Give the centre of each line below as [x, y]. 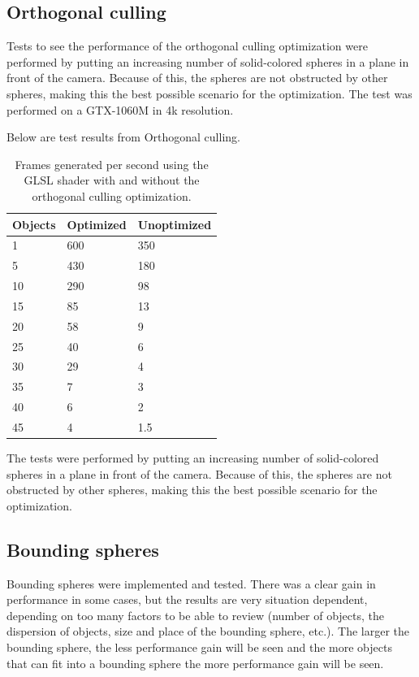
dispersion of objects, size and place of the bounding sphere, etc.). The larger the [208, 631]
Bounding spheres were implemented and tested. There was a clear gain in [191, 583]
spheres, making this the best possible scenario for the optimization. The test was [209, 93]
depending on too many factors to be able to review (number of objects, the [195, 615]
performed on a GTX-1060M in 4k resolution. [120, 109]
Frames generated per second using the [112, 164]
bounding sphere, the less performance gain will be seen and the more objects [199, 647]
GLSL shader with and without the [112, 180]
